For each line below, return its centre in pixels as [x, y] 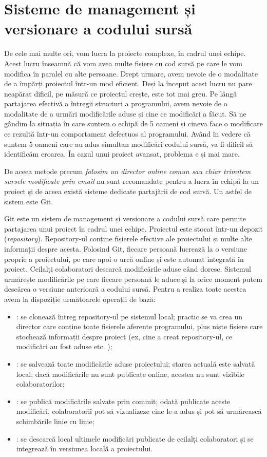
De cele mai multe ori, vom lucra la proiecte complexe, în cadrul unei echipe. [125, 53]
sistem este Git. [29, 201]
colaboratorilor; [40, 384]
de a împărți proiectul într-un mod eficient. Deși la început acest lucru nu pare [128, 83]
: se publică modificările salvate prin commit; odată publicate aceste [123, 401]
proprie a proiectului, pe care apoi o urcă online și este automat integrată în [124, 259]
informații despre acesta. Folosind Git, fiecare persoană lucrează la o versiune [126, 249]
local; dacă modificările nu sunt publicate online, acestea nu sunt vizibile [130, 374]
